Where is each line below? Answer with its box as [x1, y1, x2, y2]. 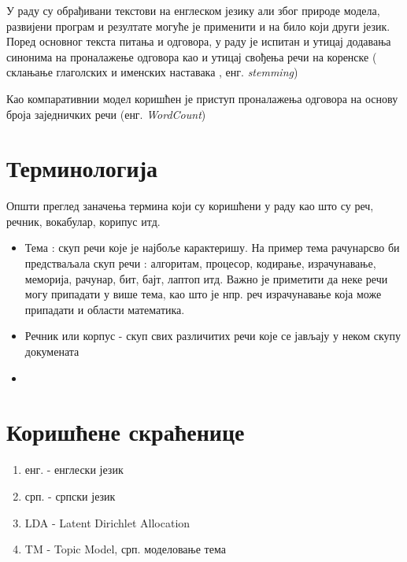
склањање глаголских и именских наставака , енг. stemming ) [6, 64, 298, 80]
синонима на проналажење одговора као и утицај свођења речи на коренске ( [6, 48, 377, 65]
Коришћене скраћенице [6, 416, 245, 448]
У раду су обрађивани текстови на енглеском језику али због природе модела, [6, 2, 380, 18]
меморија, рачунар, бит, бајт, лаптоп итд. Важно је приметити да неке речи [24, 270, 388, 287]
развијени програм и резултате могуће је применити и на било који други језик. [6, 17, 390, 34]
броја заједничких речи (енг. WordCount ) [6, 105, 206, 122]
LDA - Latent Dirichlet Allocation [24, 514, 191, 531]
